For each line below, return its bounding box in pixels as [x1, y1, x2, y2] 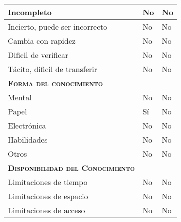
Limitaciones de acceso [8, 204, 85, 216]
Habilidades [8, 134, 48, 145]
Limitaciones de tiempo [8, 176, 88, 187]
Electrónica [8, 120, 46, 131]
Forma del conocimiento [8, 77, 103, 89]
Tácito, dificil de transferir [8, 63, 97, 74]
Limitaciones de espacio [8, 190, 88, 202]
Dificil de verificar [8, 49, 69, 60]
